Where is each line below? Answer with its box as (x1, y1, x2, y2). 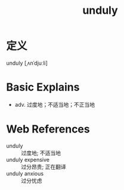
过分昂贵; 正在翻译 (21, 163, 67, 170)
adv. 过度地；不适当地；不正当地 (14, 101, 95, 108)
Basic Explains (6, 80, 80, 94)
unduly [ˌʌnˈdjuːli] (6, 59, 48, 67)
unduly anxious (6, 170, 44, 177)
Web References (6, 122, 91, 136)
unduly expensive (6, 156, 49, 163)
